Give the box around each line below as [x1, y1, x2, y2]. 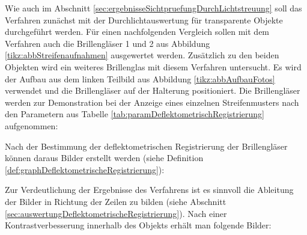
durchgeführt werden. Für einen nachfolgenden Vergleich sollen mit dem [5, 25, 270, 38]
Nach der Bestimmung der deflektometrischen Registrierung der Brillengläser [5, 139, 288, 152]
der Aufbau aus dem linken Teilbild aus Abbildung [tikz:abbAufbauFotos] [5, 72, 275, 85]
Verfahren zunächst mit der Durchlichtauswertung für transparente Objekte [5, 13, 283, 26]
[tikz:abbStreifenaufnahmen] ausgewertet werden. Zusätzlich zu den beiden [5, 49, 279, 61]
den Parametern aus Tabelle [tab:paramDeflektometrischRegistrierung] [5, 108, 264, 120]
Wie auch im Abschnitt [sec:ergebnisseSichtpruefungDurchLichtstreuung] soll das [5, 2, 302, 14]
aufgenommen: [5, 119, 58, 132]
